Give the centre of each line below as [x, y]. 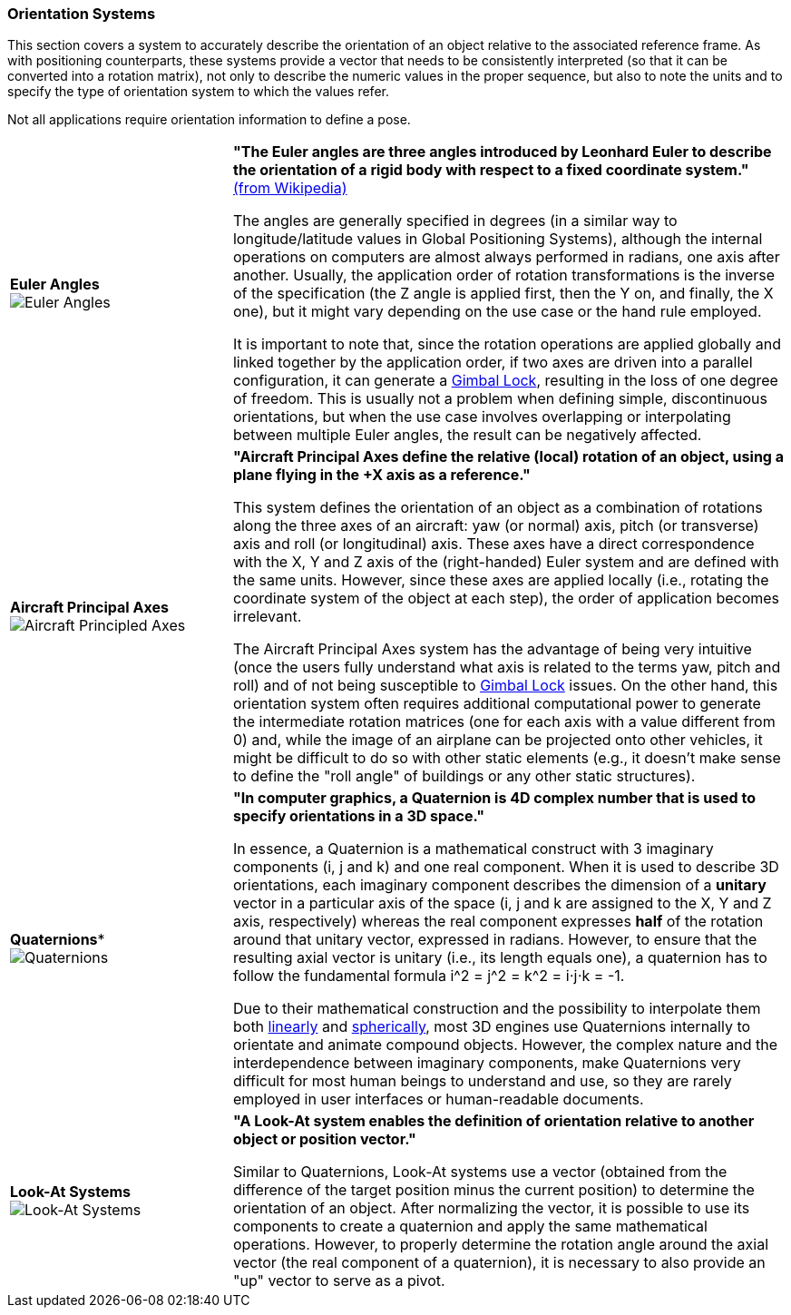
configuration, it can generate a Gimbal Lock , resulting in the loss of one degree [505, 381]
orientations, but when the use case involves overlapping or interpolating [482, 417]
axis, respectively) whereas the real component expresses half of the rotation [498, 922]
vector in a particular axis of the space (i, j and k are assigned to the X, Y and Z [502, 903]
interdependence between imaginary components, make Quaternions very [487, 1063]
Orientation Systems [82, 14]
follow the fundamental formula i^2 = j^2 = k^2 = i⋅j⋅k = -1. [429, 976]
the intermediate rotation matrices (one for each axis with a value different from [504, 722]
